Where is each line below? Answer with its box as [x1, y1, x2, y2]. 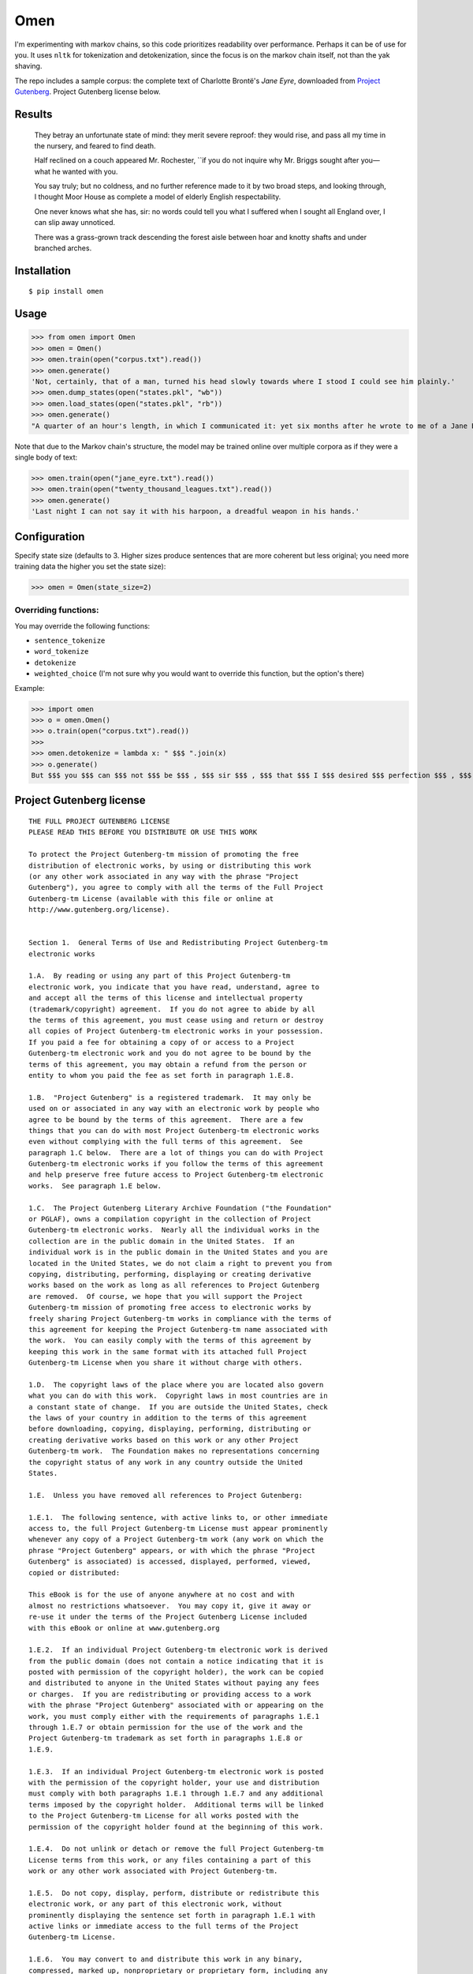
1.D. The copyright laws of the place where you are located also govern [28, 1380, 324, 1389]
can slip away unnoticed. [34, 218, 116, 227]
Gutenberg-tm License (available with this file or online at [28, 894, 274, 903]
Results [14, 107, 53, 121]
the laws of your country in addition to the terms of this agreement [28, 1413, 307, 1423]
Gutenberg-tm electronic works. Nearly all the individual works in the [28, 1225, 320, 1235]
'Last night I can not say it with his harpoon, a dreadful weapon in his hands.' [31, 507, 360, 516]
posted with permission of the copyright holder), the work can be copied [28, 1668, 324, 1677]
